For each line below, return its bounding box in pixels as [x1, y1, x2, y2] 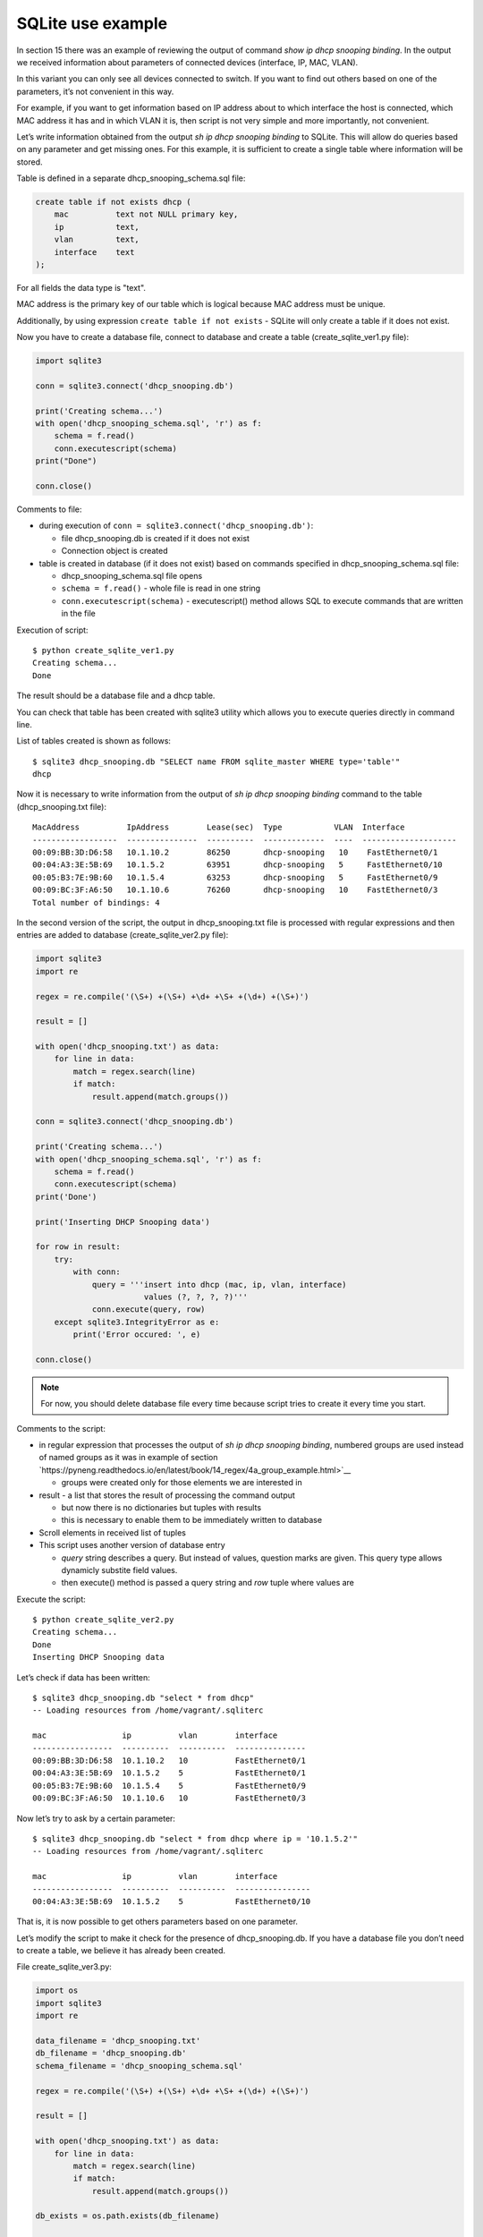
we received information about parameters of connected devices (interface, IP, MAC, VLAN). [16, 56, 359, 67]
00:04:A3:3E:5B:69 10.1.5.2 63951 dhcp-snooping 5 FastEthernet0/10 [32, 860, 443, 870]
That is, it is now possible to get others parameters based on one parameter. [16, 1916, 299, 1927]
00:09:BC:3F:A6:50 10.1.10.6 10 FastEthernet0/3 [32, 1793, 306, 1803]
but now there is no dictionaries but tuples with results [61, 1501, 262, 1512]
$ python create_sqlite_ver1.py [32, 645, 174, 655]
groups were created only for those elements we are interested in [61, 1477, 303, 1488]
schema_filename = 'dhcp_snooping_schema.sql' [35, 2061, 243, 2071]
